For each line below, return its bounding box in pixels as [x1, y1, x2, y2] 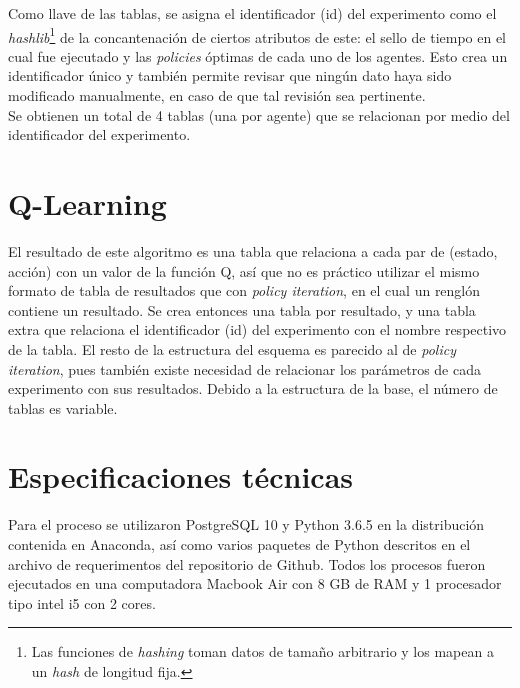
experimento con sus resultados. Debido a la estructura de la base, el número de [8, 378, 498, 399]
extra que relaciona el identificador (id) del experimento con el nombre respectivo [8, 319, 507, 340]
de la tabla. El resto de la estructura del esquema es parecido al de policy [8, 338, 456, 359]
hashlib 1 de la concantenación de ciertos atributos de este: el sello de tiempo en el [8, 23, 507, 47]
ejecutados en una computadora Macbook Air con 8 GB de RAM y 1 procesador [8, 573, 502, 594]
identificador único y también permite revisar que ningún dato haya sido [8, 65, 452, 86]
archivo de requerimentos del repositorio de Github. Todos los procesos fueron [8, 553, 486, 574]
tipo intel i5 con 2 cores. [8, 592, 156, 613]
